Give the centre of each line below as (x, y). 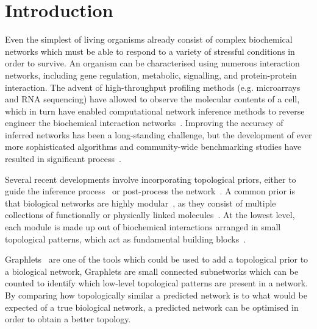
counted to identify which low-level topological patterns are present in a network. (156, 283)
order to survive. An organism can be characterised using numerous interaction (152, 63)
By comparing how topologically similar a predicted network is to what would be (156, 295)
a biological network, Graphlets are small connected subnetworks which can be (152, 271)
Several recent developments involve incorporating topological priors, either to (151, 179)
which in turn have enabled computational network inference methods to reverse (155, 111)
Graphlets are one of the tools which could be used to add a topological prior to (157, 259)
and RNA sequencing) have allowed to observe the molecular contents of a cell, (152, 99)
